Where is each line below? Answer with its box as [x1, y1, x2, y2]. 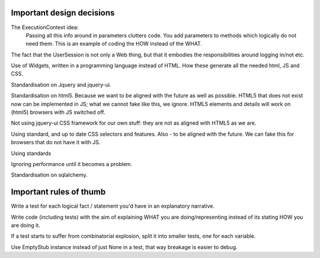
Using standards [11, 149, 52, 157]
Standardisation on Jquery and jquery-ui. [11, 81, 111, 88]
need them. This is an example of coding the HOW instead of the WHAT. [25, 40, 203, 47]
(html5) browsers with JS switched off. [11, 109, 105, 116]
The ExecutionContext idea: [11, 24, 79, 31]
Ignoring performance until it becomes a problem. [11, 160, 133, 167]
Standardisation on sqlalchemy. [11, 171, 88, 179]
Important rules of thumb [11, 187, 106, 197]
